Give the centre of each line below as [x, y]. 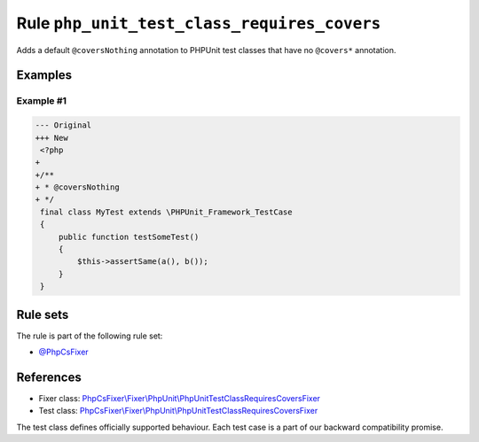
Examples [44, 75]
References [49, 377]
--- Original [63, 125]
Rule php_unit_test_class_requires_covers [199, 23]
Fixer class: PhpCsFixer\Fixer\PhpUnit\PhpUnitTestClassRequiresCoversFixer [180, 398]
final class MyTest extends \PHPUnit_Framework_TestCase [166, 212]
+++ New [51, 138]
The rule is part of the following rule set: [90, 336]
